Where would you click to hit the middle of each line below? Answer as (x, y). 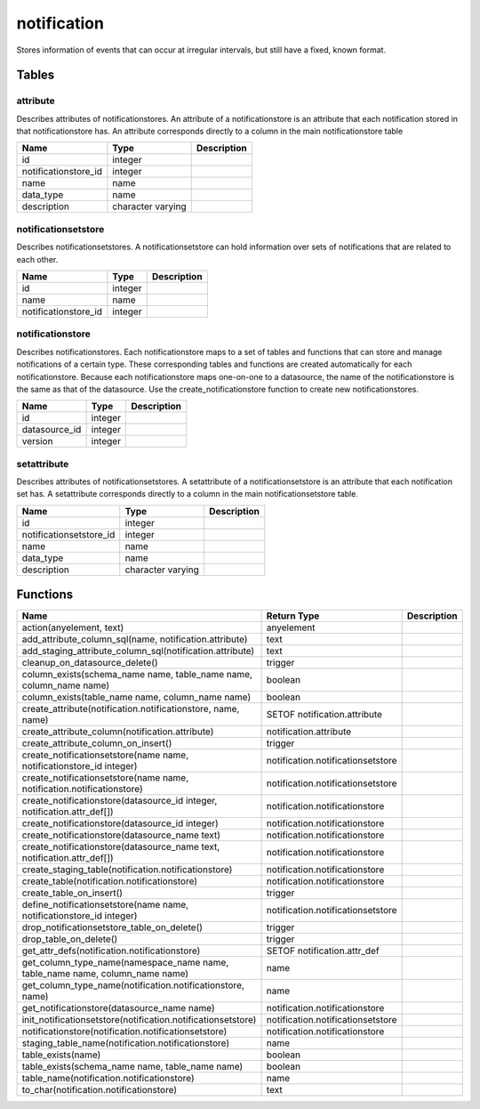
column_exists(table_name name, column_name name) (136, 697)
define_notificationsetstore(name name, (105, 905)
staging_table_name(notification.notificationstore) (126, 1043)
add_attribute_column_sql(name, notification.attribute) (135, 639)
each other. (37, 259)
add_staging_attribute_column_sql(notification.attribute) (138, 652)
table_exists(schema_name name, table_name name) (132, 1066)
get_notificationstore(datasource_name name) (118, 1008)
